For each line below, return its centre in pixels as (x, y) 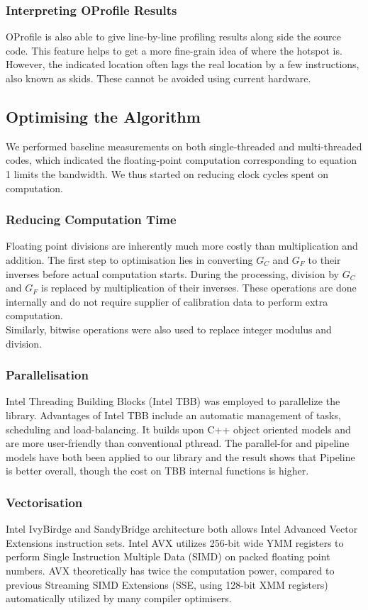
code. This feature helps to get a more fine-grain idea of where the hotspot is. (174, 50)
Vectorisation (44, 502)
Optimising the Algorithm (103, 116)
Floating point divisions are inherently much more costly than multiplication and (182, 246)
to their (324, 259)
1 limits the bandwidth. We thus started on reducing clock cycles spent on (167, 173)
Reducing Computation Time (91, 220)
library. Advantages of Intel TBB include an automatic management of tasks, (173, 415)
